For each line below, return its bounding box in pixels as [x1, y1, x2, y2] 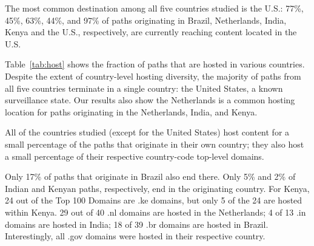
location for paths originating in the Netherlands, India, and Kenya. [5, 105, 258, 118]
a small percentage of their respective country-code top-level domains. [5, 149, 264, 162]
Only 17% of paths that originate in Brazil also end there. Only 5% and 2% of [5, 170, 296, 183]
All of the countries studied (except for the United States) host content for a [5, 126, 290, 138]
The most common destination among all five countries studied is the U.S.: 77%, [5, 2, 304, 14]
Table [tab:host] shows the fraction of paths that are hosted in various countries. [5, 58, 305, 70]
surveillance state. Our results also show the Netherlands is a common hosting [5, 94, 295, 106]
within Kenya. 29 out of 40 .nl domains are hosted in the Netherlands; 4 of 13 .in [5, 205, 306, 218]
